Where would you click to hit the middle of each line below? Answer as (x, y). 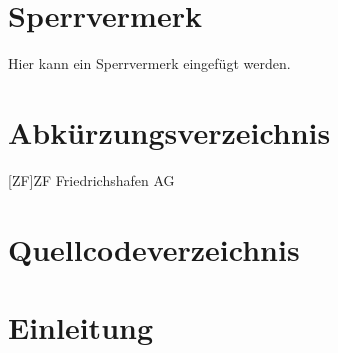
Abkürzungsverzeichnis (169, 131)
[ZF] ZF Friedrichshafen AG (91, 179)
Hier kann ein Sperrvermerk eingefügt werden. (149, 63)
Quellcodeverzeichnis (154, 248)
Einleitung (81, 327)
